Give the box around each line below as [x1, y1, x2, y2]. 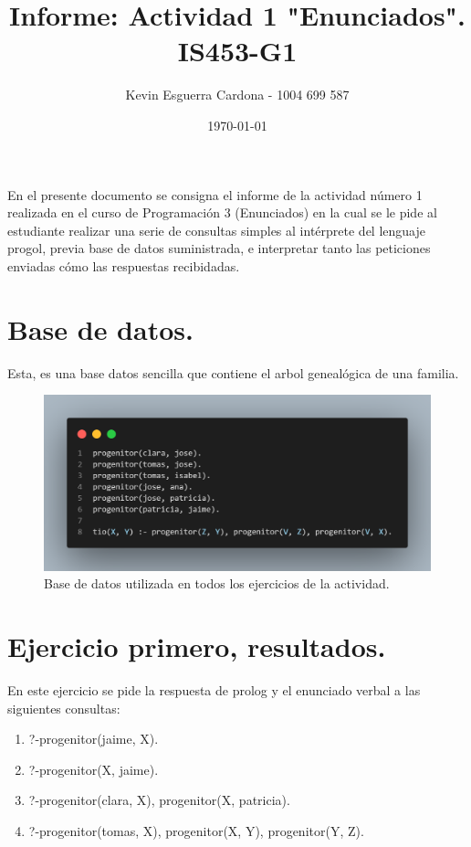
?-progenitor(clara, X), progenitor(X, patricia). [28, 790, 290, 810]
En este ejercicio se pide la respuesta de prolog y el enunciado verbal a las [7, 681, 421, 700]
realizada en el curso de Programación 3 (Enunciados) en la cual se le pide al [7, 203, 437, 222]
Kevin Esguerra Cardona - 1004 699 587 [125, 85, 350, 104]
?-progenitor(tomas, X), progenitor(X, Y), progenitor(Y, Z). [28, 821, 364, 840]
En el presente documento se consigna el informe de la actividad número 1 [7, 185, 423, 204]
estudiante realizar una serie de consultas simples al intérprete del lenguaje [7, 220, 425, 239]
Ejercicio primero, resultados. [7, 628, 386, 665]
